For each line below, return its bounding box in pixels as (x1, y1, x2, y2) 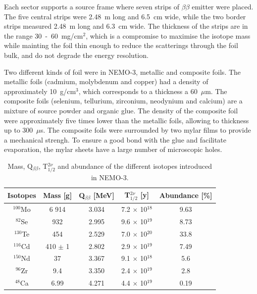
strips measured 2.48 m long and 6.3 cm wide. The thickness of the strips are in (4, 21, 248, 31)
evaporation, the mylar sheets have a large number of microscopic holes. (4, 144, 222, 154)
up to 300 (4, 125, 33, 135)
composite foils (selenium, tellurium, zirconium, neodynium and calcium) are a (4, 96, 243, 106)
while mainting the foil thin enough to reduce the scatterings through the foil (4, 40, 238, 50)
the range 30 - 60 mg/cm (4, 30, 83, 41)
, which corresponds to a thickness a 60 (78, 86, 198, 96)
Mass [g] (43, 190, 72, 200)
